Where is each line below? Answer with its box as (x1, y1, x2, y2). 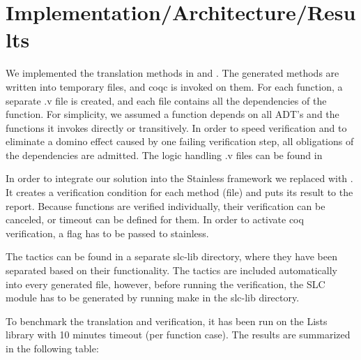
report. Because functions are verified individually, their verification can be (6, 198, 325, 213)
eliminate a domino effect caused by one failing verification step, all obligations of (6, 134, 354, 149)
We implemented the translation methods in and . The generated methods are (6, 66, 339, 80)
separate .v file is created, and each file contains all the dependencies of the (6, 93, 327, 107)
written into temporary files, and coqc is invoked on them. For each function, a (6, 79, 343, 93)
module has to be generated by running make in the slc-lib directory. (6, 290, 300, 305)
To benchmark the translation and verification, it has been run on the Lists (6, 313, 328, 328)
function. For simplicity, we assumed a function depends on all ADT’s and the (6, 107, 339, 121)
